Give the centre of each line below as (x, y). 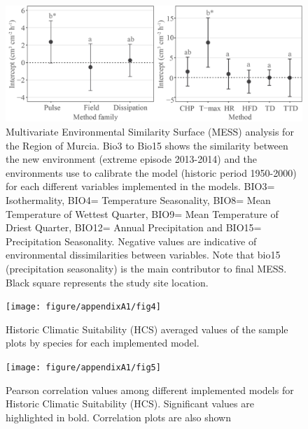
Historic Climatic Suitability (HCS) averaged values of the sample (147, 329)
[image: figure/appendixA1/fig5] (83, 368)
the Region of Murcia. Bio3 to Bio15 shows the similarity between (147, 145)
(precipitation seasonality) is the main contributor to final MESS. (146, 268)
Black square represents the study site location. (107, 282)
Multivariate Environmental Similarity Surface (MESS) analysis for (150, 132)
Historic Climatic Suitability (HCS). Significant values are (130, 403)
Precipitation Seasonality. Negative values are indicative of (131, 241)
